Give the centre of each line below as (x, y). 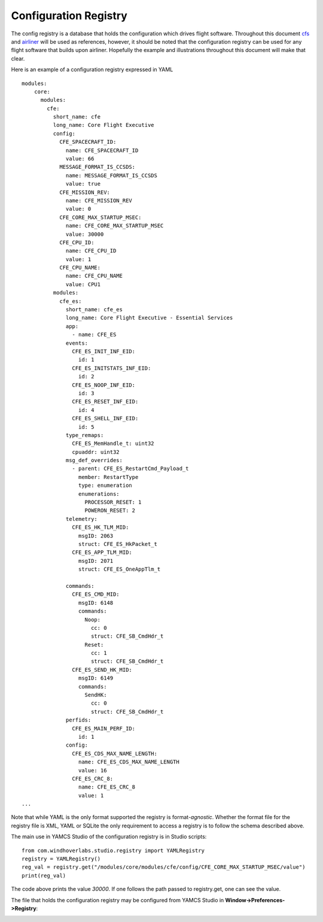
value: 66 (80, 159)
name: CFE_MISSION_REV (99, 200)
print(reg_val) (44, 875)
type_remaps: (85, 435)
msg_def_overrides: (94, 460)
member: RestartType (108, 477)
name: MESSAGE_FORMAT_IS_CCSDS (112, 175)
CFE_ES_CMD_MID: (96, 595)
